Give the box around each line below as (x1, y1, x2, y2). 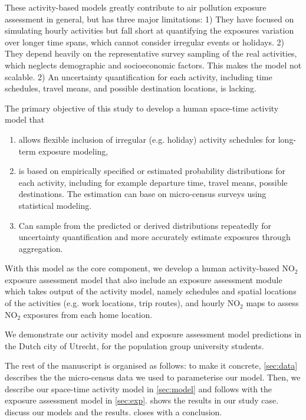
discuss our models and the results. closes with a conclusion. (5, 405, 222, 418)
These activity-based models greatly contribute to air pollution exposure (5, 1, 266, 13)
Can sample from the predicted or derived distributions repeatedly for (18, 219, 272, 231)
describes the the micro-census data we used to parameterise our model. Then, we (5, 371, 301, 383)
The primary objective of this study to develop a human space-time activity (5, 101, 279, 114)
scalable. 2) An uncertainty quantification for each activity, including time (5, 70, 272, 83)
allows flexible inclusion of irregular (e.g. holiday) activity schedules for (18, 133, 276, 145)
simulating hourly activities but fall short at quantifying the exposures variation (5, 24, 294, 37)
